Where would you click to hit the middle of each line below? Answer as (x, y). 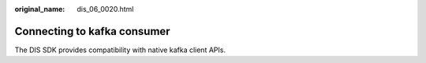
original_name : (40, 9)
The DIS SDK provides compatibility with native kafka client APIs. (120, 50)
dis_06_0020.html (105, 9)
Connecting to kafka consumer (92, 31)
